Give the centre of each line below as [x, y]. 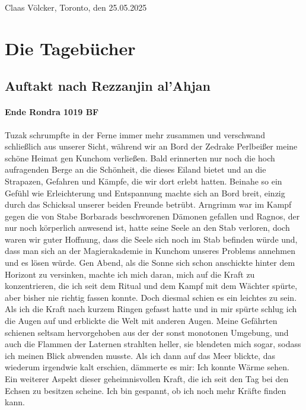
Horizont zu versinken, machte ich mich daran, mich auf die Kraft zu [130, 274]
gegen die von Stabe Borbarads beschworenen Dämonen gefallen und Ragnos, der [152, 216]
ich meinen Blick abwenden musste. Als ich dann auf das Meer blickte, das [140, 355]
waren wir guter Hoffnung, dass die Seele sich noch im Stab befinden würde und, [151, 239]
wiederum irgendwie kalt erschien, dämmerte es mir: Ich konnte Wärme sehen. [147, 367]
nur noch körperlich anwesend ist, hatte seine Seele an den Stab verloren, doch [147, 228]
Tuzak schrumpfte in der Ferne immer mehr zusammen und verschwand [135, 134]
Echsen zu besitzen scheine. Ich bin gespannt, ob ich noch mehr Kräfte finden [146, 390]
